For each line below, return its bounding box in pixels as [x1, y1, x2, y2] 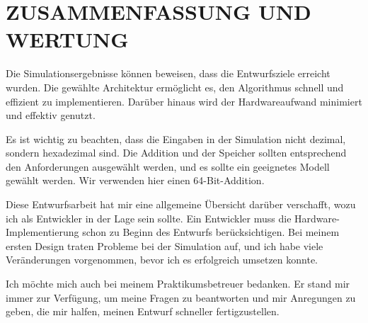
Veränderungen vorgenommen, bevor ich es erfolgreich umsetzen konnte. [6, 252, 318, 267]
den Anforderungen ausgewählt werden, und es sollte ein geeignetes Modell [6, 159, 330, 174]
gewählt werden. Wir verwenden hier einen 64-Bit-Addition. [6, 173, 265, 188]
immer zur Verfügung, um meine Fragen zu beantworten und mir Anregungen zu [6, 290, 356, 305]
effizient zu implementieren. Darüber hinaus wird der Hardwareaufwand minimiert [6, 93, 362, 108]
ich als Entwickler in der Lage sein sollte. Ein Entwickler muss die [6, 210, 292, 225]
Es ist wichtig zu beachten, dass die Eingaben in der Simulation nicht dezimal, [6, 131, 346, 146]
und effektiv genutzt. [6, 108, 96, 123]
